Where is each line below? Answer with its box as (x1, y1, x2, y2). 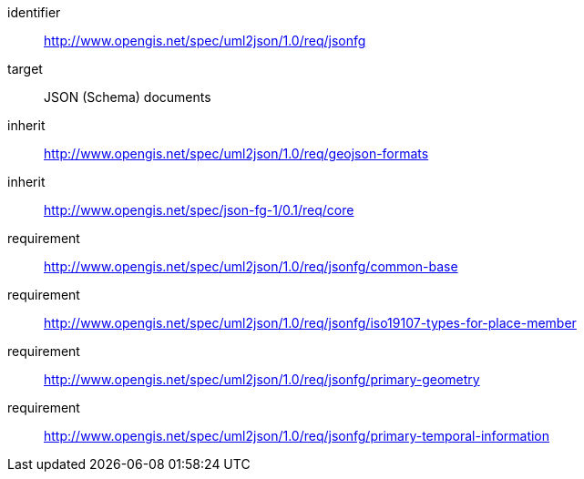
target (7, 61, 43, 76)
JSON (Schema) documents (44, 89, 211, 105)
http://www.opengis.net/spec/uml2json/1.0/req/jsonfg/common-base (44, 259, 458, 274)
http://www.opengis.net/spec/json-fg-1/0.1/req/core (44, 202, 354, 218)
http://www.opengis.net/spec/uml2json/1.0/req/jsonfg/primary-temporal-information (44, 428, 550, 443)
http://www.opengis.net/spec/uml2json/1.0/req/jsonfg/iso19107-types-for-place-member (44, 315, 577, 331)
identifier (7, 5, 61, 20)
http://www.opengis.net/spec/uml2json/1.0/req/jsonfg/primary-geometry (44, 372, 480, 387)
